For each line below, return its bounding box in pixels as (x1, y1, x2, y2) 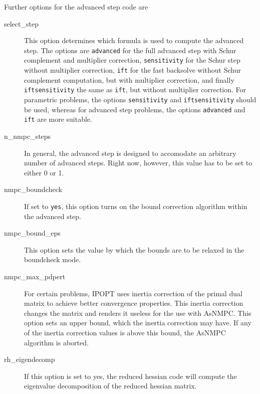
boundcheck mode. (24, 254, 81, 265)
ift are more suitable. (24, 114, 92, 124)
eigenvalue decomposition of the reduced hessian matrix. (24, 380, 197, 391)
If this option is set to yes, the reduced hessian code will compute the (24, 370, 237, 381)
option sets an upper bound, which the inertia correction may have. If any (24, 317, 251, 328)
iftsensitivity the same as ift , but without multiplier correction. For (24, 84, 246, 95)
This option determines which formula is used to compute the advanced (24, 35, 244, 46)
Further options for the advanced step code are (4, 2, 148, 12)
